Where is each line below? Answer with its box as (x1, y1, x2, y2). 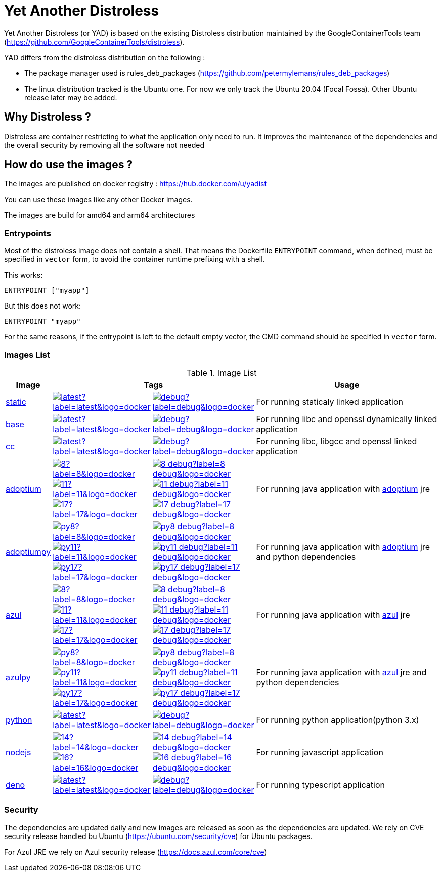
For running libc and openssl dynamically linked (256, 413, 437, 424)
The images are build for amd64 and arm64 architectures (4, 211, 195, 220)
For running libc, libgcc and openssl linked (256, 436, 417, 446)
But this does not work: (4, 301, 81, 311)
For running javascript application (256, 747, 383, 757)
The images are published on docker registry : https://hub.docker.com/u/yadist (4, 179, 267, 188)
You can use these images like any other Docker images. (4, 195, 193, 204)
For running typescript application (256, 779, 385, 790)
